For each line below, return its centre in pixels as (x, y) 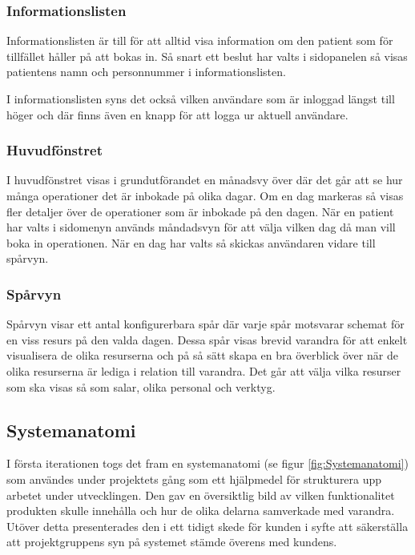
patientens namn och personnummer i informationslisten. (146, 72)
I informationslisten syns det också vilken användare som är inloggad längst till (201, 99)
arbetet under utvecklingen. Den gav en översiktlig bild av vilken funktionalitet (201, 495)
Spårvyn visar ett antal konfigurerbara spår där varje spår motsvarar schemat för (205, 324)
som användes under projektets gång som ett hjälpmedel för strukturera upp (194, 479)
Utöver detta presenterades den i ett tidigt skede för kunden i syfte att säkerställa (207, 526)
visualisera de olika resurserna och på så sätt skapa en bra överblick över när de (202, 355)
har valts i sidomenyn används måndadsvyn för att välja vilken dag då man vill (201, 227)
